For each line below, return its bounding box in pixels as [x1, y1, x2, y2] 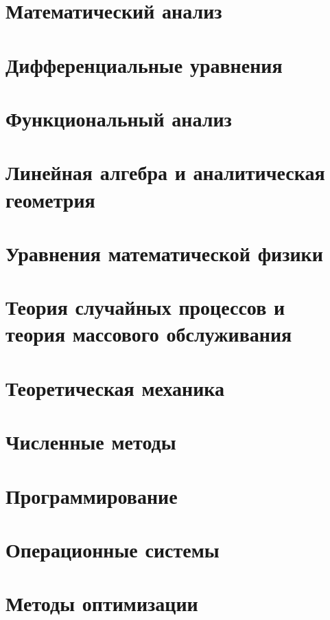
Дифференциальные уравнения [5, 50, 283, 78]
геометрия [5, 185, 95, 213]
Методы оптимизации [5, 589, 198, 617]
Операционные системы [5, 535, 220, 563]
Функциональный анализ [5, 104, 232, 132]
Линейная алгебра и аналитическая [5, 158, 325, 186]
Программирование [5, 481, 178, 509]
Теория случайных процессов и [5, 293, 285, 321]
